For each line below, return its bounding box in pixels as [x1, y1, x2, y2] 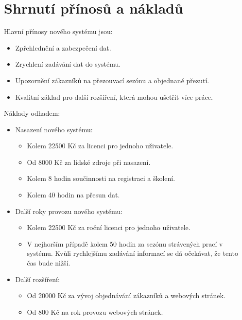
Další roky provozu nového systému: [15, 206, 123, 216]
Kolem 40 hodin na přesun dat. [27, 190, 120, 200]
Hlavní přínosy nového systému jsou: [4, 26, 113, 36]
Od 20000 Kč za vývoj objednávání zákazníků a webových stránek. [27, 290, 225, 301]
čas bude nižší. [27, 258, 70, 268]
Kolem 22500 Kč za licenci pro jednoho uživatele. [27, 141, 173, 151]
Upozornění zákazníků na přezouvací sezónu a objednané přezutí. [15, 75, 209, 85]
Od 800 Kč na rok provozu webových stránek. [27, 306, 163, 317]
